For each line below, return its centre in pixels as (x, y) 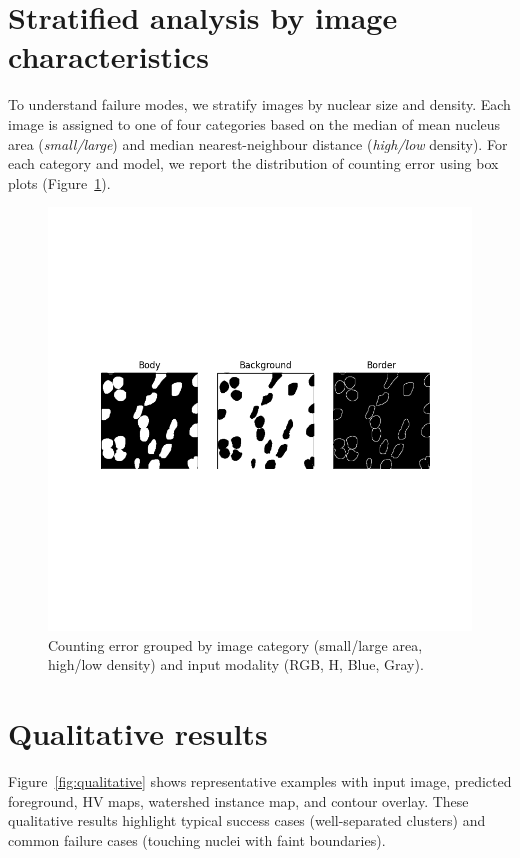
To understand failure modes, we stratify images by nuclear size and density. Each (259, 104)
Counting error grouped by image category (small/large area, (235, 644)
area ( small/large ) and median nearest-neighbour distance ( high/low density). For (258, 143)
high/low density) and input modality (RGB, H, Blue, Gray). (236, 664)
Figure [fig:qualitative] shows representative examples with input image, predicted (260, 781)
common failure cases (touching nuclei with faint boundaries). (197, 839)
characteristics (108, 56)
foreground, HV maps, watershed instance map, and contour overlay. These (238, 800)
